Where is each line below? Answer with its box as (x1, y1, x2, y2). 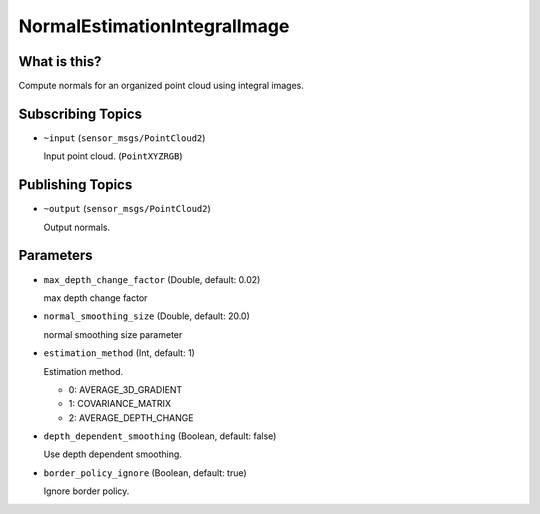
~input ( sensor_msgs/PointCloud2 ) (43, 131, 206, 144)
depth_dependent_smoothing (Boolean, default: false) (43, 430, 277, 442)
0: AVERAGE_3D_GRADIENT (68, 383, 183, 395)
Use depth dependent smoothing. (43, 448, 182, 460)
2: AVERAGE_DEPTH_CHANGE (68, 411, 194, 424)
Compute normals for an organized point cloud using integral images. (18, 80, 305, 92)
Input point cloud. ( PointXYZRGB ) (43, 150, 184, 162)
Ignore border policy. (43, 485, 130, 497)
